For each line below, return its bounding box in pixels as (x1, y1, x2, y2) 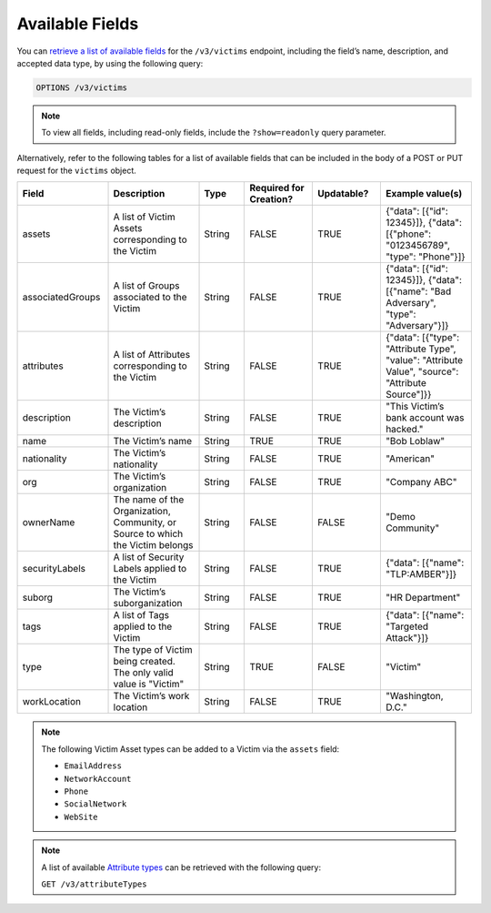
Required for (249, 182, 305, 195)
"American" (385, 452, 436, 465)
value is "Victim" (113, 678, 185, 691)
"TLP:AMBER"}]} (385, 568, 457, 581)
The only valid (113, 666, 175, 679)
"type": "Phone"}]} (385, 250, 466, 263)
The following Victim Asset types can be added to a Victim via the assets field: (41, 743, 340, 755)
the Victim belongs (113, 539, 195, 552)
